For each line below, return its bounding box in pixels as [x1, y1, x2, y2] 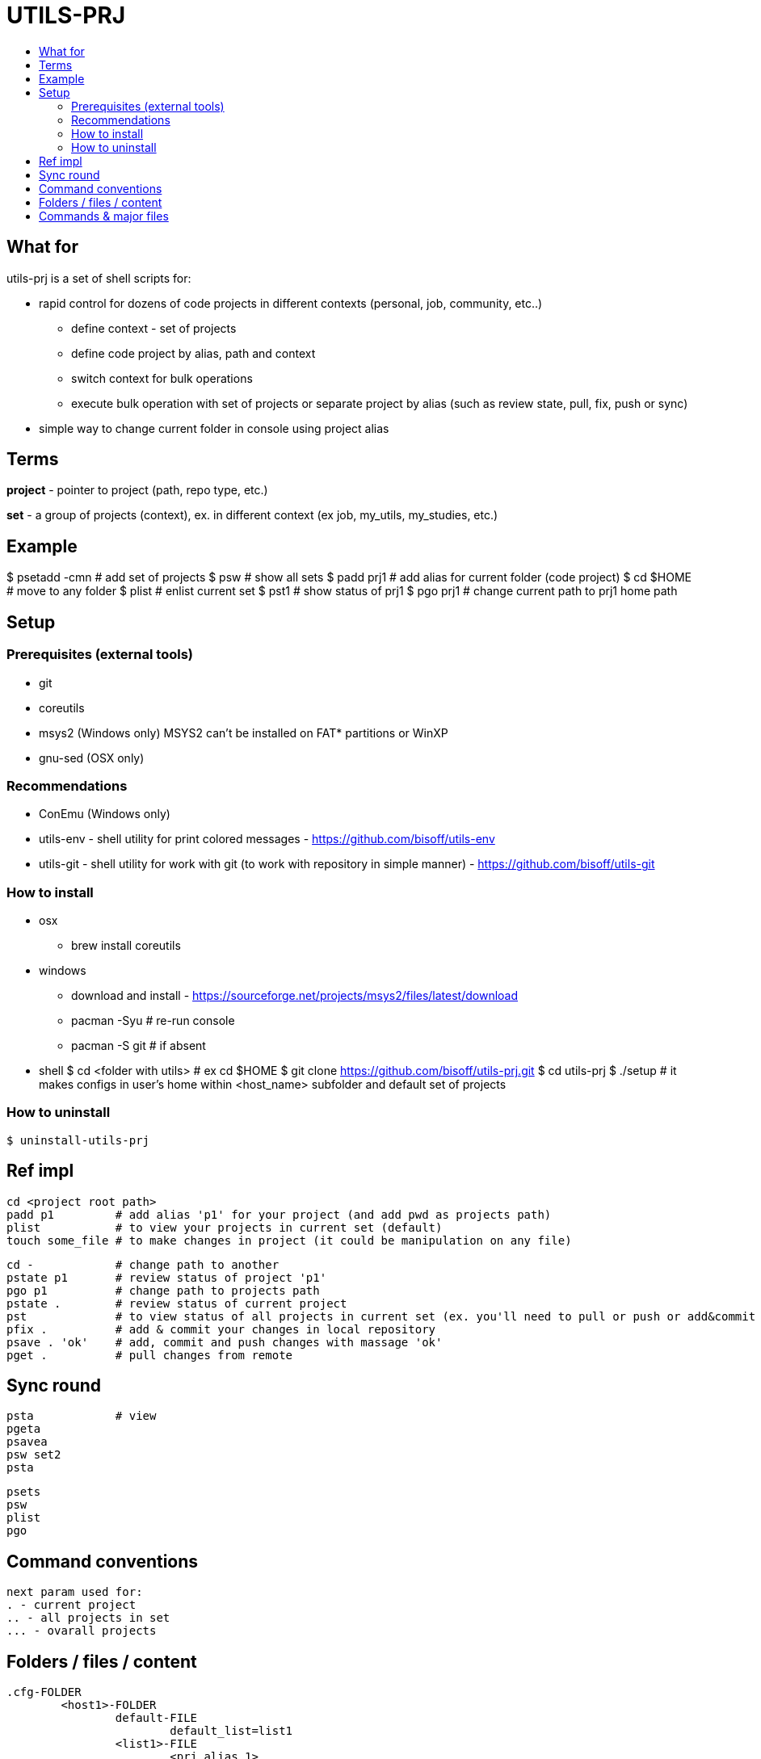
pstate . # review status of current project [6, 1296, 347, 1310]
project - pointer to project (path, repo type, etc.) [6, 483, 268, 497]
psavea [6, 1435, 48, 1449]
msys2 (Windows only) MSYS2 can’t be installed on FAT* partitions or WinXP [39, 725, 448, 740]
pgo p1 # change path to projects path [6, 1283, 320, 1297]
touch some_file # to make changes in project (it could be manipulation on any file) [6, 1233, 572, 1247]
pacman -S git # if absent [71, 1039, 206, 1052]
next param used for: [6, 1585, 143, 1599]
